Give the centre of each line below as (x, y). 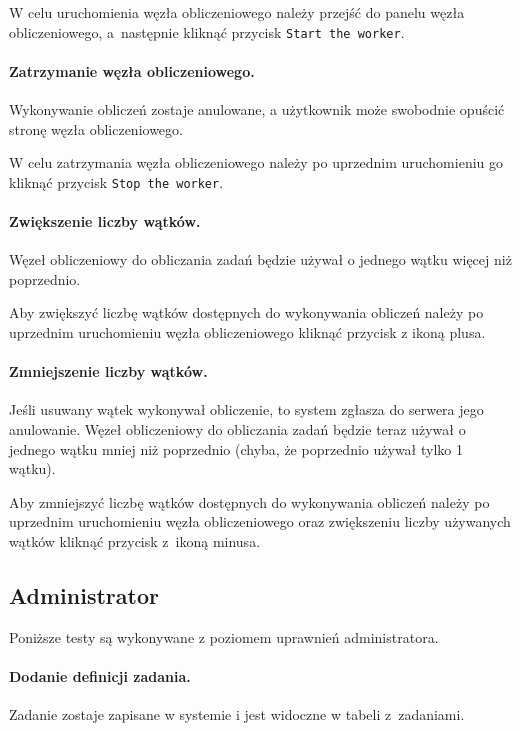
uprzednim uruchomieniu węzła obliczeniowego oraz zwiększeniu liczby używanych (260, 521)
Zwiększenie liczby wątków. (105, 221)
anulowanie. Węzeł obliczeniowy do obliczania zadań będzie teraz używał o (237, 429)
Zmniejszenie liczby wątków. (108, 371)
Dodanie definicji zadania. (100, 676)
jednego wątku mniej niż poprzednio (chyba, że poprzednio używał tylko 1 (236, 448)
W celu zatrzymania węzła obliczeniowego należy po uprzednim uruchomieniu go (256, 162)
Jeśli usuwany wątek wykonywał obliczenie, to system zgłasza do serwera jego (246, 409)
